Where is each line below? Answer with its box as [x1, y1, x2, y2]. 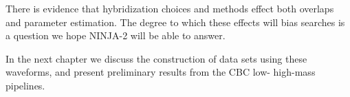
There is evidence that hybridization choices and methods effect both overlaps [6, 1, 334, 15]
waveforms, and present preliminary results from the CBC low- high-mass [6, 65, 316, 79]
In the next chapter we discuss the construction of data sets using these [6, 51, 307, 65]
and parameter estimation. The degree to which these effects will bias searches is [6, 14, 345, 29]
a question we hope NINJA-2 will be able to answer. [6, 28, 226, 43]
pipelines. [6, 78, 45, 92]
